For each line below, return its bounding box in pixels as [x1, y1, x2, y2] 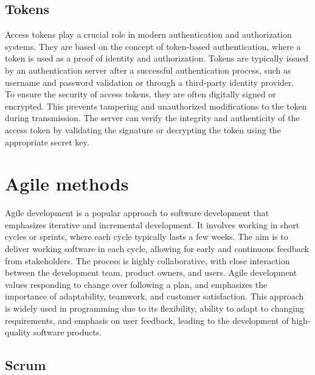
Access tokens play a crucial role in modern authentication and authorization [5, 28, 292, 41]
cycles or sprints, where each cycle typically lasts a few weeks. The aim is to [5, 230, 288, 243]
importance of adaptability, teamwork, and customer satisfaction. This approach [5, 290, 304, 303]
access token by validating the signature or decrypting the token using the [5, 123, 281, 136]
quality [5, 326, 31, 338]
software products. [33, 326, 102, 338]
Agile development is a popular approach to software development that [5, 206, 269, 219]
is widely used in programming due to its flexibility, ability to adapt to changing [5, 302, 304, 315]
